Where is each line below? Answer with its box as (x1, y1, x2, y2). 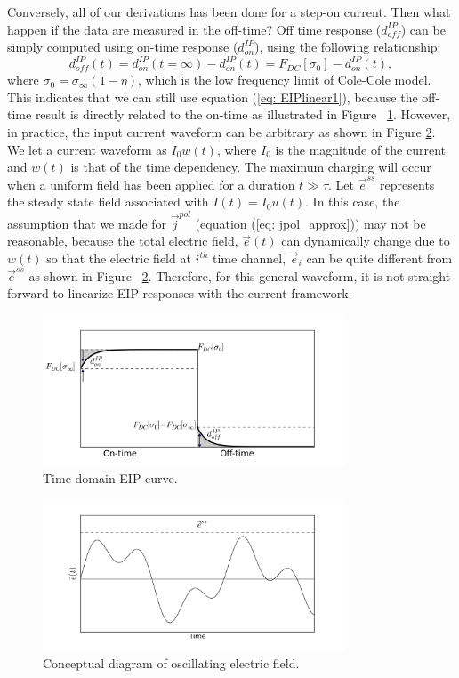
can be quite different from (306, 248, 453, 267)
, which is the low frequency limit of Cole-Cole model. (137, 70, 431, 89)
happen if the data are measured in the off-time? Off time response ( (7, 20, 382, 38)
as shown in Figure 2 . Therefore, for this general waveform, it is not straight (28, 266, 451, 285)
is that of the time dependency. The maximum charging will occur (70, 157, 431, 176)
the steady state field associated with (7, 192, 209, 211)
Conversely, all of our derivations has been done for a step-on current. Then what (7, 3, 451, 20)
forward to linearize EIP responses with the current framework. (7, 284, 352, 303)
